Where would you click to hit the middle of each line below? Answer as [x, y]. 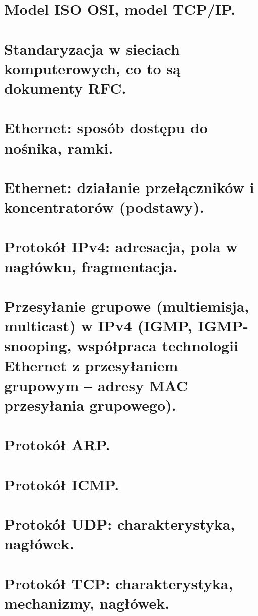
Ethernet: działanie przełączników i [129, 187]
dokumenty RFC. [65, 88]
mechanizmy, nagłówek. [87, 603]
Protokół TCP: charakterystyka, [119, 583]
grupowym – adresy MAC [96, 385]
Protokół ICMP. [62, 484]
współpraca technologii [157, 345]
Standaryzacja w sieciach [92, 48]
